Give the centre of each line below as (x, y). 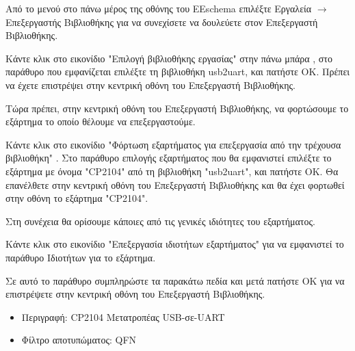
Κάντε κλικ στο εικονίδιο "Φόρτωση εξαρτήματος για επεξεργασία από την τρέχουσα (173, 144)
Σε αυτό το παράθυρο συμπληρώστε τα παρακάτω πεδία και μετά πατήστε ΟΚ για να (175, 280)
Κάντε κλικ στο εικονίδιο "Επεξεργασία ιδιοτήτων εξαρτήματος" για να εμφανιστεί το (175, 244)
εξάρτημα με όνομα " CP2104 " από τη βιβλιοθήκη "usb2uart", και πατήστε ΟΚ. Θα (172, 171)
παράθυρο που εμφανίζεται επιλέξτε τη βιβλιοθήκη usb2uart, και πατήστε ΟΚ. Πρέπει (178, 71)
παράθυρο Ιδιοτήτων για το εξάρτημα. (81, 257)
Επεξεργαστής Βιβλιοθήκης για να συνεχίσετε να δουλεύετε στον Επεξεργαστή (162, 22)
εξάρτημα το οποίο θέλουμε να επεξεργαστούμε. (101, 121)
